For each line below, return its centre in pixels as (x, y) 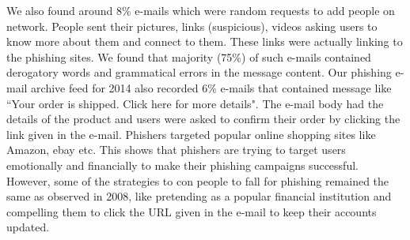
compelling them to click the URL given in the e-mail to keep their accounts (192, 211)
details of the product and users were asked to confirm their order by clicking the (203, 119)
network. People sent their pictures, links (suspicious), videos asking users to (192, 26)
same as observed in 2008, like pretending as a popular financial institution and (199, 196)
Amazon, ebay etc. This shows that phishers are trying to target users (176, 150)
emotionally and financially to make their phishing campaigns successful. (182, 165)
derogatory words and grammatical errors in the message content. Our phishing (199, 72)
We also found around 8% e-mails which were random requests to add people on (201, 10)
